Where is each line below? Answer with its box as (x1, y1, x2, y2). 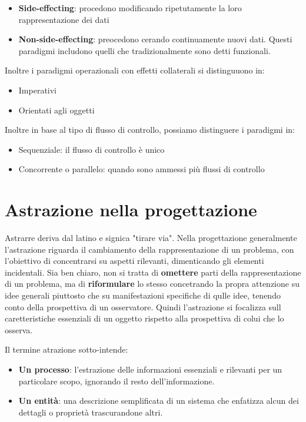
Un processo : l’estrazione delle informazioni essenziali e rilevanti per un (18, 363, 282, 375)
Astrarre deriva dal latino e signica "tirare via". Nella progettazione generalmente (5, 232, 297, 244)
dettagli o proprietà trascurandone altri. (18, 406, 163, 418)
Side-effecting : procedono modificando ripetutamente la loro (18, 2, 242, 14)
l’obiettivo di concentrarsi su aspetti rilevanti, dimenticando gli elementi (5, 254, 264, 267)
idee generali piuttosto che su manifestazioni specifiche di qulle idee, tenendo (5, 289, 281, 302)
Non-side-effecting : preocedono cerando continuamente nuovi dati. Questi (18, 33, 292, 45)
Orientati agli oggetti (18, 103, 95, 116)
